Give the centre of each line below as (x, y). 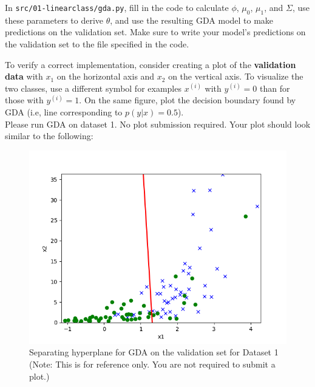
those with (24, 100)
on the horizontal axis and (106, 76)
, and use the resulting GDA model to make (192, 20)
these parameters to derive (54, 20)
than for (275, 88)
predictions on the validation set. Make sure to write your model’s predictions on (155, 32)
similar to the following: (49, 136)
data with (24, 76)
